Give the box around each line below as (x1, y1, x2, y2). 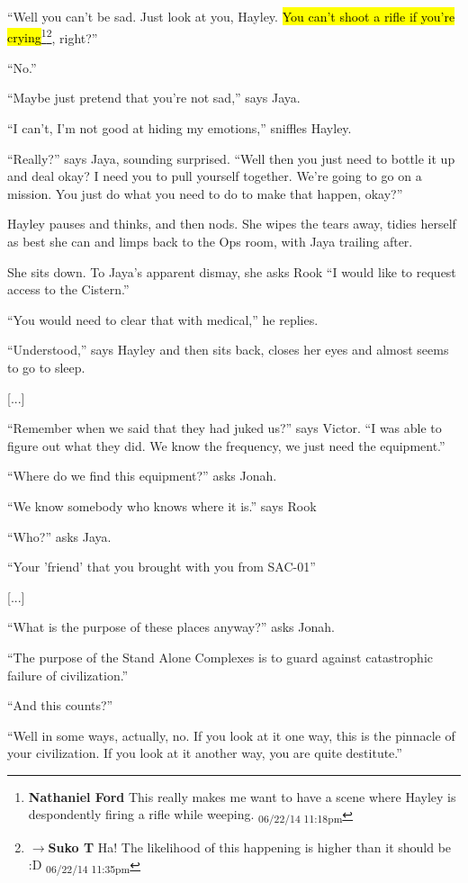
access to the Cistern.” (7, 280, 130, 299)
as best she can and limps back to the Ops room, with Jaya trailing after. (7, 232, 413, 250)
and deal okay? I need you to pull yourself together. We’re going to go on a (7, 167, 422, 185)
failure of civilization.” (7, 665, 129, 684)
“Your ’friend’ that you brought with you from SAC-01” (7, 557, 316, 576)
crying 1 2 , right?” (7, 25, 98, 47)
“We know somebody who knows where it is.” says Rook (7, 496, 317, 515)
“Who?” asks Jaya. (7, 527, 112, 545)
